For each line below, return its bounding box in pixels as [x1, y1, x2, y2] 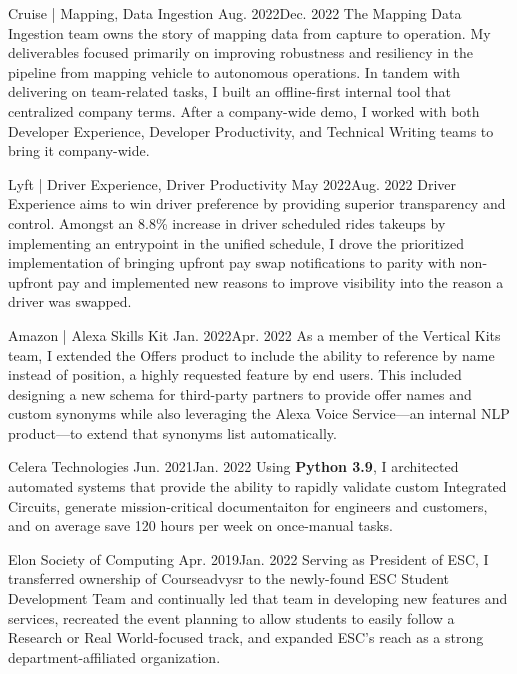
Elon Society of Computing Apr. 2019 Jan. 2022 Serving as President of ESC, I [8, 548, 489, 569]
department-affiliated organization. [8, 646, 221, 667]
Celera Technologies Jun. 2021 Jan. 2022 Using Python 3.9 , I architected [8, 456, 459, 477]
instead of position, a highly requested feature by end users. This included [8, 364, 462, 385]
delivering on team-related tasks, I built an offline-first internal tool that [8, 81, 451, 102]
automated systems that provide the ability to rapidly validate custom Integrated [8, 476, 507, 497]
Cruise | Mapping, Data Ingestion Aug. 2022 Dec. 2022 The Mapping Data [8, 3, 462, 23]
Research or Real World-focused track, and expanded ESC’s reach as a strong [8, 627, 484, 648]
